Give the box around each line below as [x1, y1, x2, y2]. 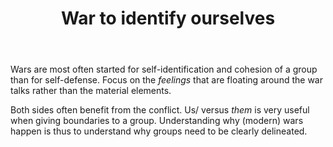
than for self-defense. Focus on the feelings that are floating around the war [10, 74, 323, 86]
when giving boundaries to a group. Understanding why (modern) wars [10, 115, 304, 127]
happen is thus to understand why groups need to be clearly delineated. [10, 125, 308, 137]
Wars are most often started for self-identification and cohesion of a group [10, 63, 318, 76]
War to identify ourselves [60, 7, 276, 30]
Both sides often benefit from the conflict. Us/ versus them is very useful [10, 104, 310, 116]
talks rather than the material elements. [10, 85, 172, 97]
